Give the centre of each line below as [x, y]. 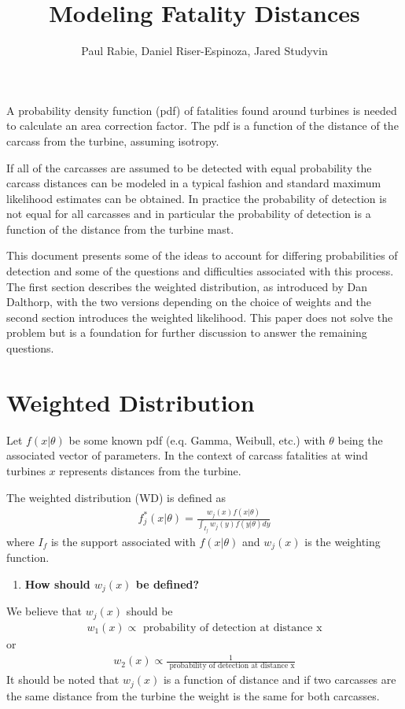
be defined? [168, 584]
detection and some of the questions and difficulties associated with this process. [200, 271]
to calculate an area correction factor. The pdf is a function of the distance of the [202, 126]
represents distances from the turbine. [150, 470]
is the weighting [342, 541]
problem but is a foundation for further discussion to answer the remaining [187, 332]
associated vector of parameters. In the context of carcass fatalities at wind [187, 455]
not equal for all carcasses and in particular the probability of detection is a [189, 214]
